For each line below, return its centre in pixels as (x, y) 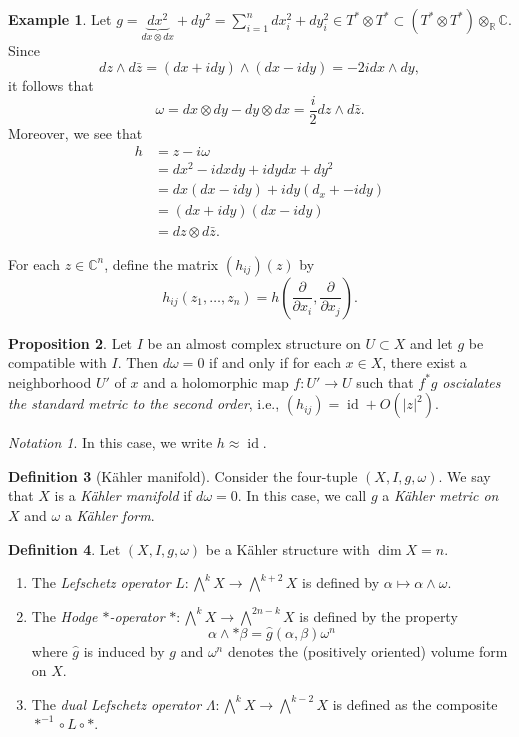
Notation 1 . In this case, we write (110, 442)
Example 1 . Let (60, 19)
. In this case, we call (302, 495)
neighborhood (50, 381)
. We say (464, 475)
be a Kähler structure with (287, 548)
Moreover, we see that (75, 132)
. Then (138, 362)
